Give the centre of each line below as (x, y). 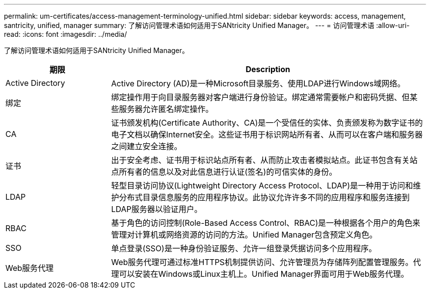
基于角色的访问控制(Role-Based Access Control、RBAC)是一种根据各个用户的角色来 (266, 223)
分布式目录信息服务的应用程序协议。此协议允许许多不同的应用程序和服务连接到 (264, 197)
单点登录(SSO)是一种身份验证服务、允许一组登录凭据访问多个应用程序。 (244, 248)
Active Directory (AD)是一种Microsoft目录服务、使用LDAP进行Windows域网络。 (258, 83)
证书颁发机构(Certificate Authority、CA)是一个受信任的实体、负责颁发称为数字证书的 (267, 123)
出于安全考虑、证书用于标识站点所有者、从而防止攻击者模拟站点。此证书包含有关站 (264, 160)
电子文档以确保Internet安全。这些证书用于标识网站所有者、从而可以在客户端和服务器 (267, 134)
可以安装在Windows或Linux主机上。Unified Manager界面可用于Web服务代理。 (264, 274)
